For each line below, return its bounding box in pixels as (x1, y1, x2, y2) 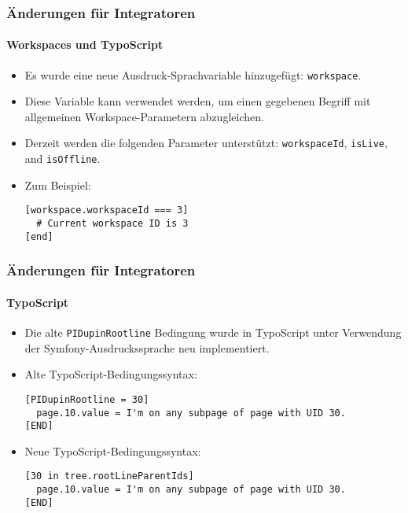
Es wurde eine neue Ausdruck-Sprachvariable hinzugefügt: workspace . (24, 66, 362, 83)
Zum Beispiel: (24, 176, 91, 193)
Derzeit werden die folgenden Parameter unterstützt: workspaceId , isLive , (24, 135, 388, 151)
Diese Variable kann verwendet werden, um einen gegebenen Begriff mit (24, 93, 371, 109)
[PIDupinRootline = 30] (24, 393, 149, 405)
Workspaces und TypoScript (6, 36, 164, 53)
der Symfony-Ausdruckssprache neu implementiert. (24, 339, 270, 356)
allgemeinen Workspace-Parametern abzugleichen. (24, 108, 264, 124)
